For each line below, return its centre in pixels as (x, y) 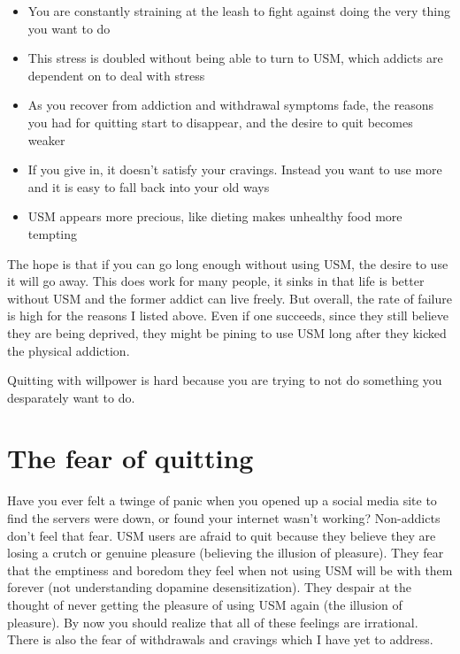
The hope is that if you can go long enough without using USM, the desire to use (228, 263)
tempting (53, 233)
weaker (46, 139)
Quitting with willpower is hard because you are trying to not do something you (225, 380)
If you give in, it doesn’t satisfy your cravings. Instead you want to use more (235, 169)
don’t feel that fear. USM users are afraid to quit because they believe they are (222, 535)
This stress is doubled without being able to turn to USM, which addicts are (235, 58)
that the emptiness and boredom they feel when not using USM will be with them (230, 569)
